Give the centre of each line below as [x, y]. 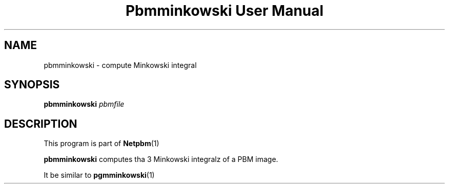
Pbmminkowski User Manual [224, 11]
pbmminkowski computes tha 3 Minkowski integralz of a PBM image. [161, 159]
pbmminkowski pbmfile [84, 104]
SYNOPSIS [32, 85]
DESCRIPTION [41, 124]
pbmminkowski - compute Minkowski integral [120, 65]
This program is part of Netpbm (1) [101, 144]
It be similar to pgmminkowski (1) [99, 175]
